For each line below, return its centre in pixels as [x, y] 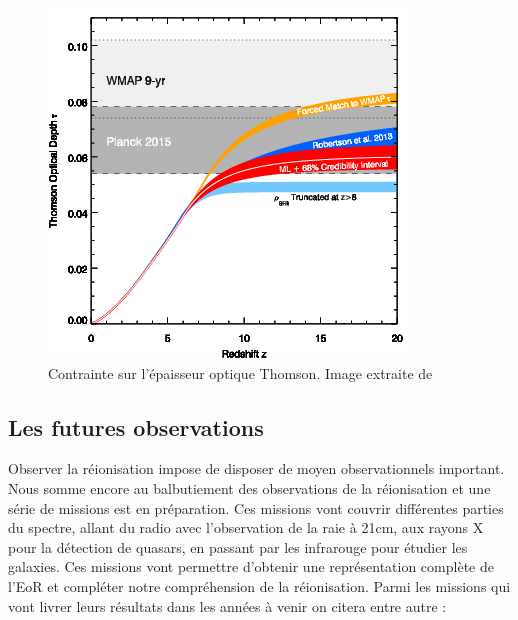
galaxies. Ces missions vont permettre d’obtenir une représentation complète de [251, 566]
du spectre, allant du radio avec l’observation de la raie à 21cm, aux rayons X [246, 527]
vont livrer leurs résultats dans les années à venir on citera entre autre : [227, 605]
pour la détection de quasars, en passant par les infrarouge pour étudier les [238, 546]
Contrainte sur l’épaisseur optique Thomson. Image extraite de [240, 372]
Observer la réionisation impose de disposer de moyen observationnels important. [256, 468]
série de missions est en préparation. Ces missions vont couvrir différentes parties [256, 507]
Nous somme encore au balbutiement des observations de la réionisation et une [249, 487]
